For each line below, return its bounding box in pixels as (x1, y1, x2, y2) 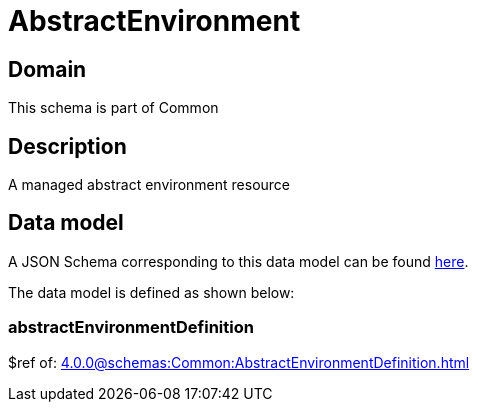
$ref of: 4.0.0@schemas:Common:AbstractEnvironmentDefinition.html (8, 353, 470, 371)
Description (8, 133, 127, 159)
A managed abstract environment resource (8, 176, 291, 194)
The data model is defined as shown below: (8, 283, 295, 301)
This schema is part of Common (8, 99, 219, 117)
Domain (8, 56, 87, 82)
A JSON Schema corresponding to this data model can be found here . (8, 252, 469, 270)
